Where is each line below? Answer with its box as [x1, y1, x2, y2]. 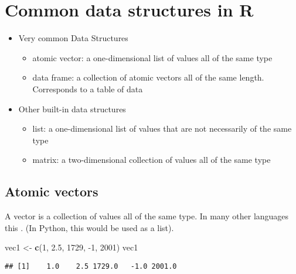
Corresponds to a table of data [32, 82, 143, 95]
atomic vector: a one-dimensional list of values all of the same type [32, 51, 273, 64]
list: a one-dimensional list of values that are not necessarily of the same [32, 122, 292, 135]
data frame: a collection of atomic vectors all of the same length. [32, 71, 264, 83]
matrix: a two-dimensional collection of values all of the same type [32, 153, 271, 166]
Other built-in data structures [18, 102, 126, 115]
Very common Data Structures [18, 32, 128, 44]
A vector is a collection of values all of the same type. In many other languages [5, 210, 289, 222]
